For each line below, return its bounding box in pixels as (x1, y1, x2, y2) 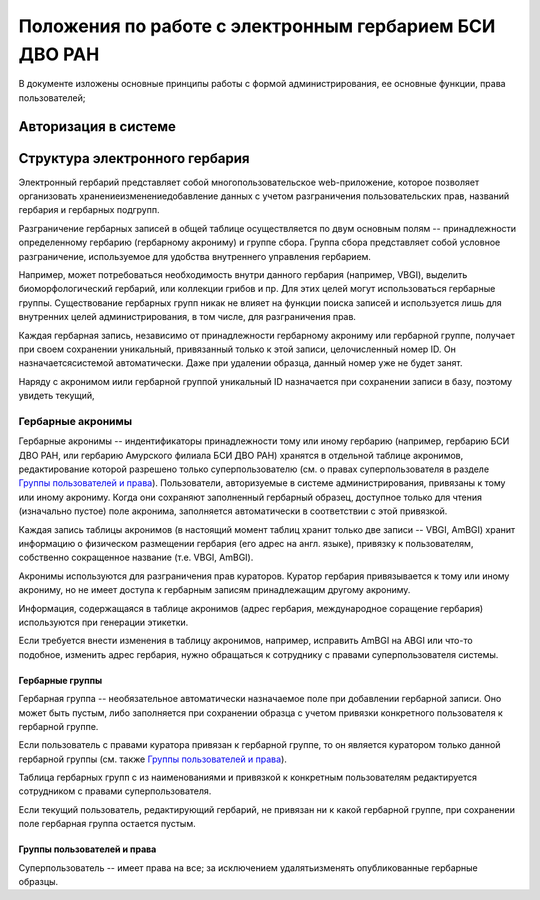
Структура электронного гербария (18, 150, 250, 167)
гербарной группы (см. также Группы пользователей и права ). (18, 753, 287, 765)
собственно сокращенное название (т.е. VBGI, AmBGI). (18, 551, 254, 564)
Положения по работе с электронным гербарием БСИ (18, 15, 496, 37)
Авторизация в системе (18, 118, 177, 135)
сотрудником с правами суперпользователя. (18, 785, 212, 797)
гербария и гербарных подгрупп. (18, 204, 160, 216)
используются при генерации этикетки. (18, 616, 189, 628)
